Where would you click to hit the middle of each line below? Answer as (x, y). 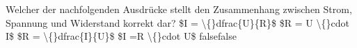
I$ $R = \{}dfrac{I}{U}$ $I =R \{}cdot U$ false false (121, 36)
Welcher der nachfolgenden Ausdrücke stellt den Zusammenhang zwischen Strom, (179, 9)
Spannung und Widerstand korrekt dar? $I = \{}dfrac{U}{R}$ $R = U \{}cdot (177, 22)
